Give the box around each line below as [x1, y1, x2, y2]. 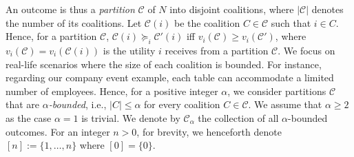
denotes [311, 2, 344, 16]
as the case [6, 110, 52, 125]
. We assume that [248, 97, 322, 112]
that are [6, 97, 40, 112]
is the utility [103, 43, 156, 57]
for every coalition [144, 97, 220, 112]
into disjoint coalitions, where [169, 2, 294, 16]
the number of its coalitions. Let [6, 15, 142, 30]
